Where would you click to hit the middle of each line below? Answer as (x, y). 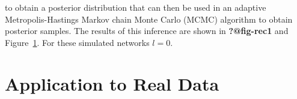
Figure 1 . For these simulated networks (77, 42)
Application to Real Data (112, 83)
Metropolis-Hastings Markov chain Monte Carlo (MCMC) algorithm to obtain (149, 19)
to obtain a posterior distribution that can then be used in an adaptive (136, 7)
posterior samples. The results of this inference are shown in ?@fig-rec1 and (147, 31)
